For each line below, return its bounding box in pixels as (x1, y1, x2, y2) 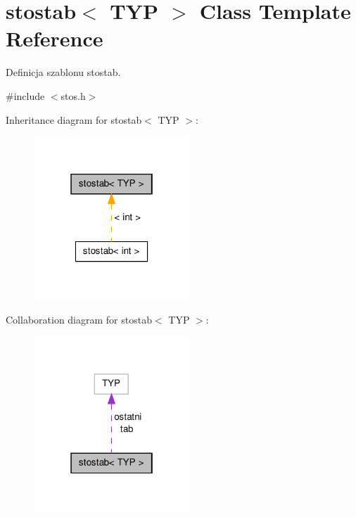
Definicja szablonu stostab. (6, 65, 121, 79)
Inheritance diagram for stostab (6, 112, 142, 127)
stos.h (61, 88, 86, 103)
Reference (6, 24, 103, 53)
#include (6, 88, 45, 103)
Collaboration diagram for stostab (6, 312, 152, 326)
